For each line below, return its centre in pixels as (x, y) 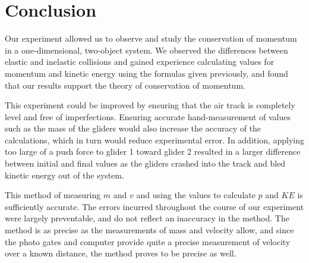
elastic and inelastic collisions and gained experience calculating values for (140, 62)
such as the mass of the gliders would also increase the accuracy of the (133, 128)
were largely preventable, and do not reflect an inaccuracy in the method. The (147, 218)
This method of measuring (53, 195)
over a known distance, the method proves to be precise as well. (121, 253)
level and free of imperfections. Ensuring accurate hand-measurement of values (148, 116)
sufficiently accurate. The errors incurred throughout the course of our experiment (154, 206)
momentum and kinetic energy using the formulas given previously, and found (146, 73)
